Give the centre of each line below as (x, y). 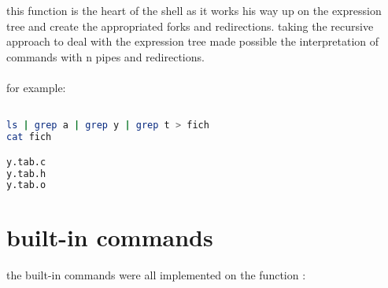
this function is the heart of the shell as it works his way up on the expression (194, 10)
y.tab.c (26, 162)
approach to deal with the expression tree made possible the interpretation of (193, 41)
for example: (36, 87)
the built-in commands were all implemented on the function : (156, 275)
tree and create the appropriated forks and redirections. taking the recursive (190, 26)
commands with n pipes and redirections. (105, 56)
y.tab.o (26, 185)
